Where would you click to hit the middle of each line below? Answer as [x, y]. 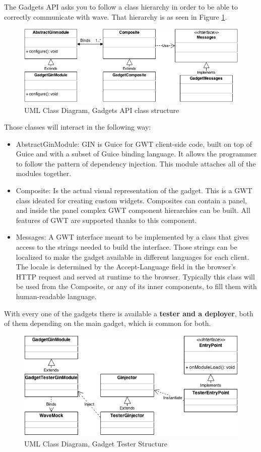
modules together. [44, 173]
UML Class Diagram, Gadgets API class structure [102, 110]
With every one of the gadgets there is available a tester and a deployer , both [129, 313]
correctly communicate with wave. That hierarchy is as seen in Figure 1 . [116, 16]
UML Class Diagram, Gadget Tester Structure [96, 443]
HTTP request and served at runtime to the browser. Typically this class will [135, 276]
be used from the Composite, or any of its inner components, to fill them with [136, 286]
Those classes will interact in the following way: [78, 127]
